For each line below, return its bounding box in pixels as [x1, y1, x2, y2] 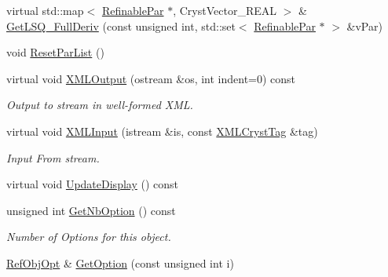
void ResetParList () [6, 44, 104, 60]
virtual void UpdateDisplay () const [6, 176, 178, 192]
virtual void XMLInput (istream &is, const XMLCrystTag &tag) [6, 122, 318, 139]
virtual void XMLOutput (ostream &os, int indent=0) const [6, 70, 296, 86]
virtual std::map [6, 2, 84, 18]
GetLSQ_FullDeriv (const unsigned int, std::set [6, 17, 236, 34]
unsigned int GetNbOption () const [6, 202, 176, 218]
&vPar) [346, 17, 383, 34]
